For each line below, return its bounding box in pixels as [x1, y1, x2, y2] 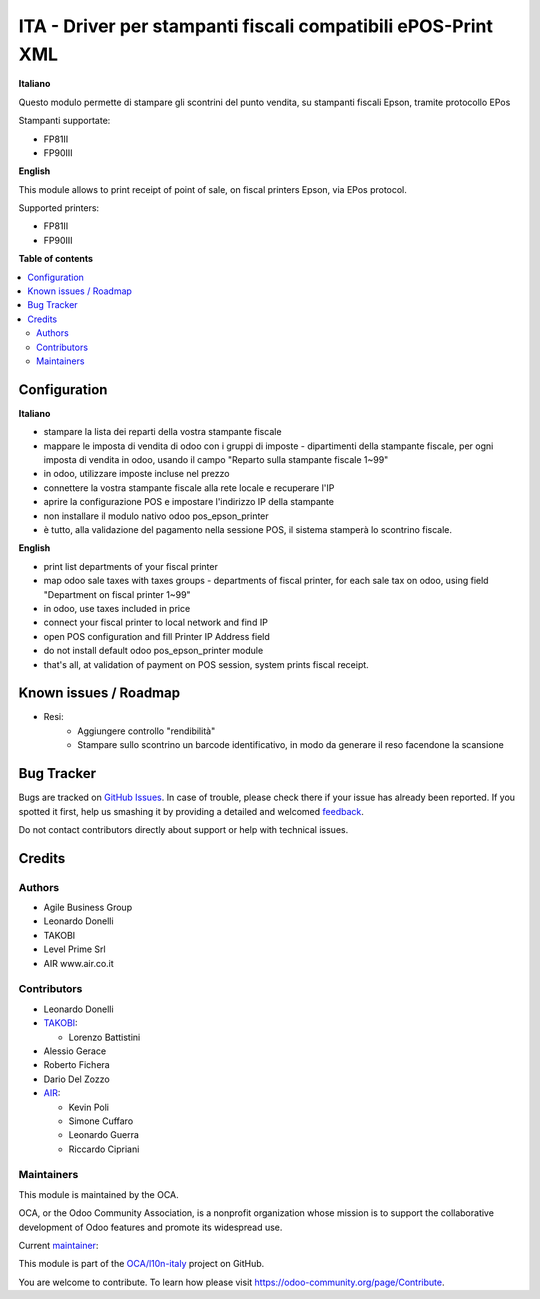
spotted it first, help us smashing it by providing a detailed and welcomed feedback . [18, 805, 365, 817]
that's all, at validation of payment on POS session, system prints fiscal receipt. [43, 658, 369, 670]
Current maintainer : [18, 1239, 99, 1251]
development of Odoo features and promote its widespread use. [18, 1221, 283, 1233]
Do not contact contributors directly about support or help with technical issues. [18, 823, 349, 835]
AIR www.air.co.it [43, 957, 114, 969]
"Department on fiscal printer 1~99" [43, 588, 191, 600]
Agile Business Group [43, 901, 133, 914]
